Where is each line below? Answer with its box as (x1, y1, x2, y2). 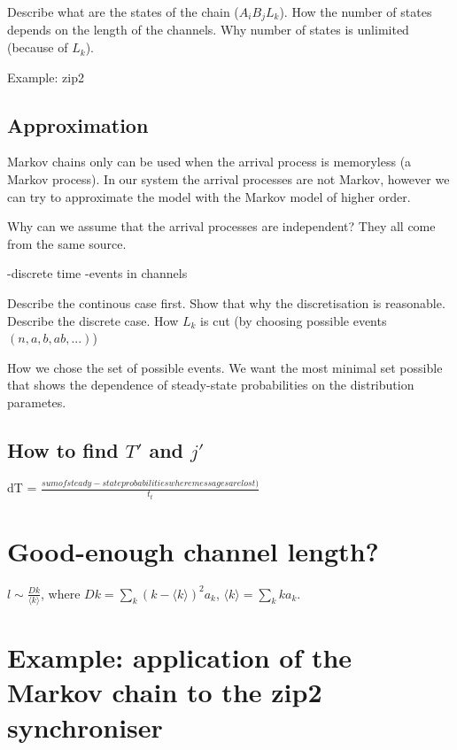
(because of (7, 38, 68, 57)
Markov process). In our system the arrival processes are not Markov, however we (7, 170, 450, 189)
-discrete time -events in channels (7, 264, 188, 282)
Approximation (7, 111, 149, 138)
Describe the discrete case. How (7, 311, 179, 329)
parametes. (7, 392, 66, 411)
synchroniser (7, 708, 163, 745)
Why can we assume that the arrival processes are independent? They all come (7, 217, 436, 236)
